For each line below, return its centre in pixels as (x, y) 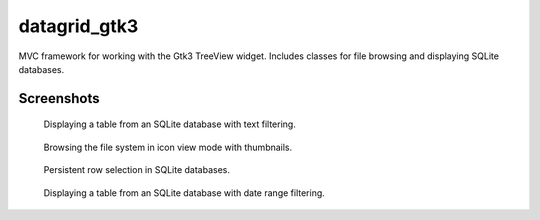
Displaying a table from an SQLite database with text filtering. (170, 124)
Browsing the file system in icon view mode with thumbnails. (168, 147)
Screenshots (59, 98)
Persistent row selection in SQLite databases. (136, 170)
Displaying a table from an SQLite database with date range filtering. (184, 192)
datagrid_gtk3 (78, 26)
